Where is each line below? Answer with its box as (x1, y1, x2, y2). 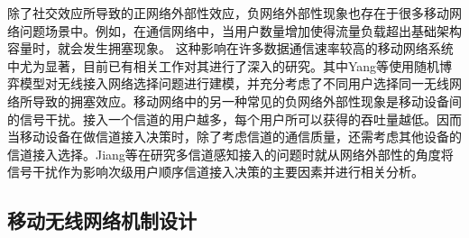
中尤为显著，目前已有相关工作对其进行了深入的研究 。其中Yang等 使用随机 (7, 56, 440, 75)
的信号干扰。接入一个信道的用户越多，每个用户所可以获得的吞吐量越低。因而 (7, 109, 462, 128)
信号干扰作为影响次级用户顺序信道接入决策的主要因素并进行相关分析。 (7, 162, 424, 181)
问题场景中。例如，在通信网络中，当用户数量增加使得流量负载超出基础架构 (19, 21, 462, 40)
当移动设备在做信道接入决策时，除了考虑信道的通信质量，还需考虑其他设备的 (7, 127, 462, 146)
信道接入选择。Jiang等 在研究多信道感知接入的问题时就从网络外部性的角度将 (7, 144, 454, 163)
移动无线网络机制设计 (7, 206, 197, 234)
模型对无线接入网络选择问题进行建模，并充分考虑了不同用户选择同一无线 (19, 74, 449, 93)
